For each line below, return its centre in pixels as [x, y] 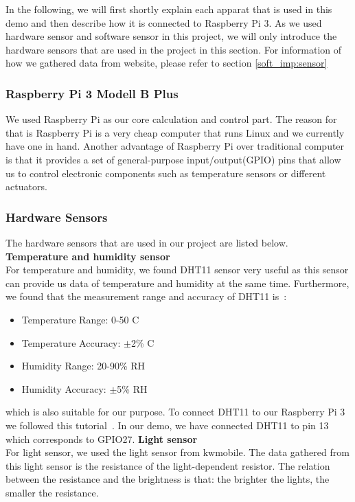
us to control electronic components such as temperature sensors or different [166, 173]
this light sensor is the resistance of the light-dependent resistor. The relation [168, 465]
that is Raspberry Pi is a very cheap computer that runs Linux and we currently [175, 132]
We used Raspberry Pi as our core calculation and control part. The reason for [171, 119]
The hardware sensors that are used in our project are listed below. [147, 242]
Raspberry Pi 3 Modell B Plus [92, 93]
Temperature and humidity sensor [88, 256]
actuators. [26, 186]
